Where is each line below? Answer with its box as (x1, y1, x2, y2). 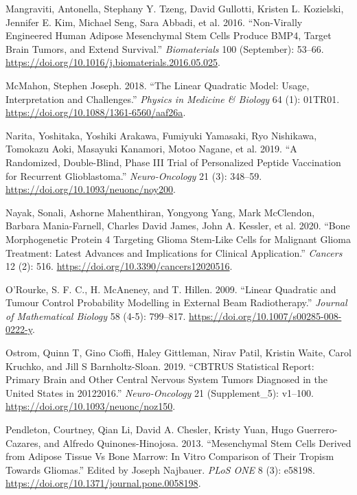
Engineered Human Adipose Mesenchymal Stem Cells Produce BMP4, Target (5, 28, 332, 43)
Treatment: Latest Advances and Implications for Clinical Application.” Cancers (5, 245, 343, 260)
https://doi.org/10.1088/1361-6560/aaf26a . (5, 105, 186, 119)
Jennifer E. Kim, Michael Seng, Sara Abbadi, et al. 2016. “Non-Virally (5, 14, 303, 29)
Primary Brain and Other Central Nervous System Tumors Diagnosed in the (5, 372, 328, 387)
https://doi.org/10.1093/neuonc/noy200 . (5, 182, 176, 196)
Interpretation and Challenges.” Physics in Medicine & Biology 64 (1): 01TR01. (5, 91, 340, 106)
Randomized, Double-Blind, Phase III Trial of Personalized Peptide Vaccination (5, 154, 341, 169)
